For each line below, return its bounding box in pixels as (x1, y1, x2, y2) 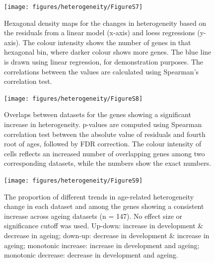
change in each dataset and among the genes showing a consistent (4, 201, 204, 211)
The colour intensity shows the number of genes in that (22, 37, 191, 47)
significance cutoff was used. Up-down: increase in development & (4, 220, 204, 231)
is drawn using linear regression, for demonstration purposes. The (4, 57, 204, 67)
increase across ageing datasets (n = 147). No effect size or (4, 210, 183, 221)
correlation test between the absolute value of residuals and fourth (4, 129, 206, 139)
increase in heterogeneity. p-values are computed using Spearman (4, 119, 202, 130)
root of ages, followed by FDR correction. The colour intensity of (4, 138, 202, 149)
